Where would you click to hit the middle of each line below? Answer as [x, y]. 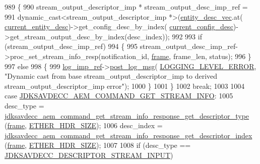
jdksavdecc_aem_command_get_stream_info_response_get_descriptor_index [128, 135]
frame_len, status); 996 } [212, 56]
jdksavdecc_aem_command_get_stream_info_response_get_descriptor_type [127, 115]
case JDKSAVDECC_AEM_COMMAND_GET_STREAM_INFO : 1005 [119, 96]
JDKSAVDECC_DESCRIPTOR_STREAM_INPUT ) [89, 155]
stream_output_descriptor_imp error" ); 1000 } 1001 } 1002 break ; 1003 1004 [125, 86]
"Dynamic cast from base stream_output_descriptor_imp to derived [111, 76]
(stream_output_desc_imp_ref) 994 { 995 [71, 46]
